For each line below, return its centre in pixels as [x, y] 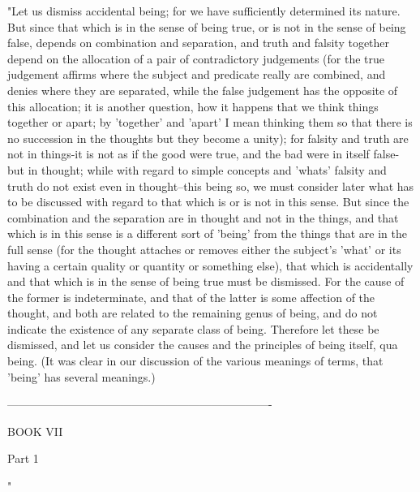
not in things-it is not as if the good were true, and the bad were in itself [189, 154]
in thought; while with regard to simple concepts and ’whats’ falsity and [207, 169]
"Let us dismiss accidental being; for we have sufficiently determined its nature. [204, 11]
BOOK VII [35, 431]
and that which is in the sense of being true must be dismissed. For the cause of [206, 281]
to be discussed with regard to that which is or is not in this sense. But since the [208, 202]
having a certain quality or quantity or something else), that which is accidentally [210, 265]
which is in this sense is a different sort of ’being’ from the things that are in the [208, 233]
